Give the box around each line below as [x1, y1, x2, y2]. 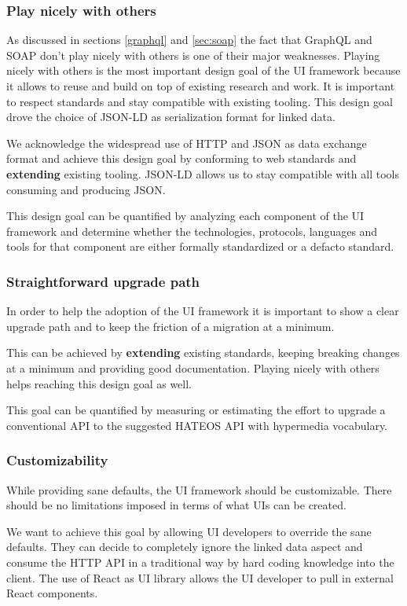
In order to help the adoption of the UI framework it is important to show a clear [6, 303, 399, 319]
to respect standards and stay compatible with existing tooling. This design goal [6, 93, 393, 109]
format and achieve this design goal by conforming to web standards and [6, 150, 357, 167]
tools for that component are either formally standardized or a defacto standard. [6, 238, 394, 255]
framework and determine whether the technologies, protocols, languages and [6, 222, 378, 239]
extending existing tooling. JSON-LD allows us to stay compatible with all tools [6, 165, 399, 182]
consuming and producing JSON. [6, 181, 166, 197]
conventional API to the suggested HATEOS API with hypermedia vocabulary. [6, 417, 388, 433]
